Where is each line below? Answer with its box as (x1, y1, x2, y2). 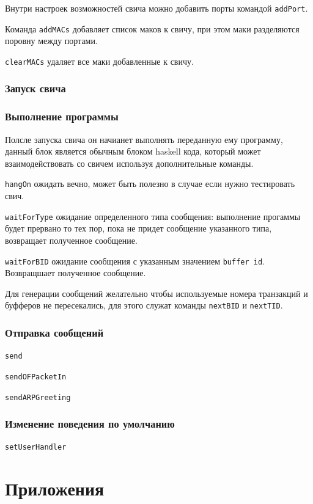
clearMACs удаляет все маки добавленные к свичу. (5, 54, 194, 67)
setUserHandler (5, 443, 67, 452)
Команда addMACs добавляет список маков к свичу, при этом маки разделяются (5, 22, 300, 35)
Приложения (5, 476, 105, 501)
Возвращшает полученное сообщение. (5, 266, 146, 279)
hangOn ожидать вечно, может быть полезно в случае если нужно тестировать (5, 177, 295, 190)
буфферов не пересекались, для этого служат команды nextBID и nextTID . (5, 299, 283, 312)
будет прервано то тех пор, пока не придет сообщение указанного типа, (5, 222, 272, 235)
